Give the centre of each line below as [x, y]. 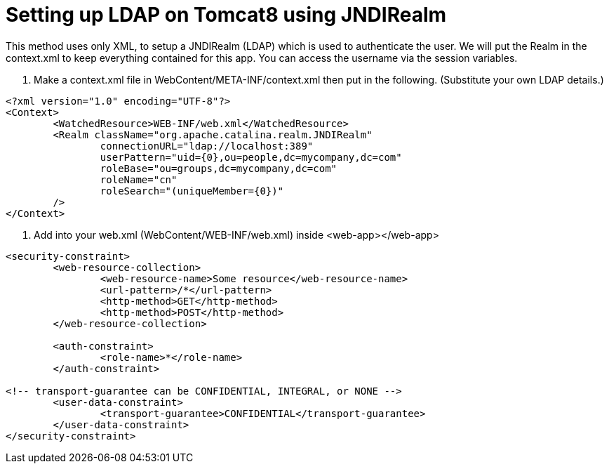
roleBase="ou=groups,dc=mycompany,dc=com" [219, 168]
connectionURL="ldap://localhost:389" [207, 146]
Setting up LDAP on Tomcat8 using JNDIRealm [226, 15]
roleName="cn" [139, 179]
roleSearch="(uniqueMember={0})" [192, 191]
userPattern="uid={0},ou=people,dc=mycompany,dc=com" [251, 157]
